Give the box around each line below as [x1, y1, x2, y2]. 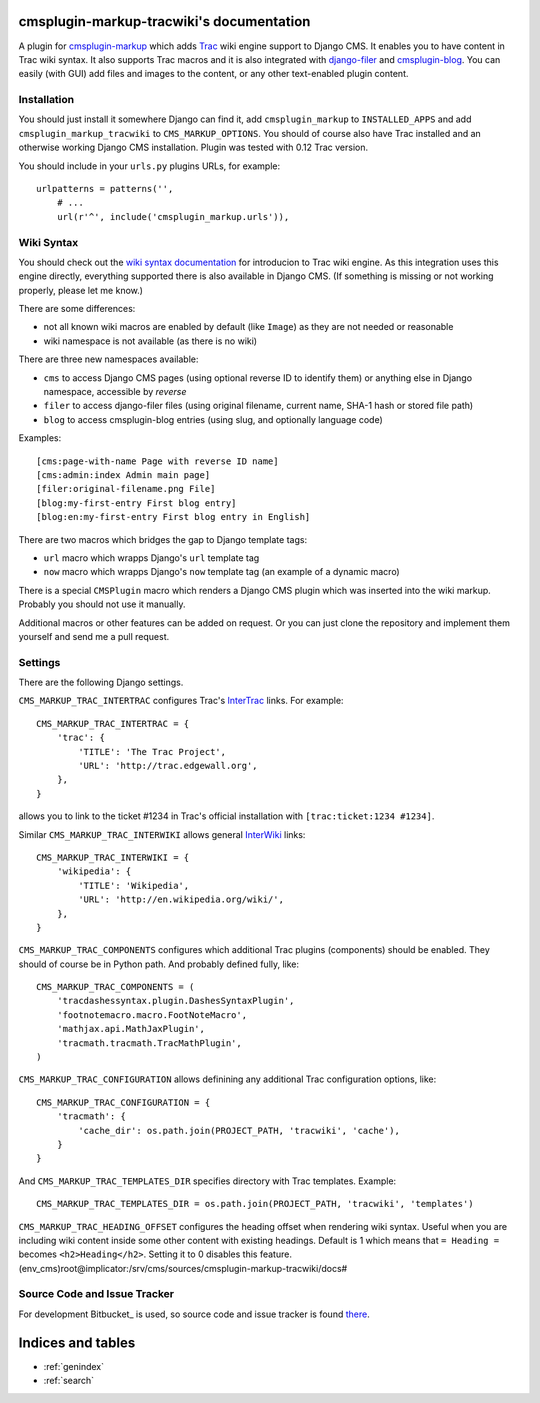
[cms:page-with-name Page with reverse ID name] [36, 455, 279, 467]
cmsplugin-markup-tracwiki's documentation [18, 13, 311, 30]
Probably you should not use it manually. [18, 598, 186, 610]
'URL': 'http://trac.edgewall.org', [78, 760, 259, 771]
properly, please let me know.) [18, 284, 144, 296]
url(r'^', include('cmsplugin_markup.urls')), [56, 211, 290, 222]
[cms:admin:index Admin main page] [36, 470, 211, 480]
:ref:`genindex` [43, 1360, 105, 1372]
